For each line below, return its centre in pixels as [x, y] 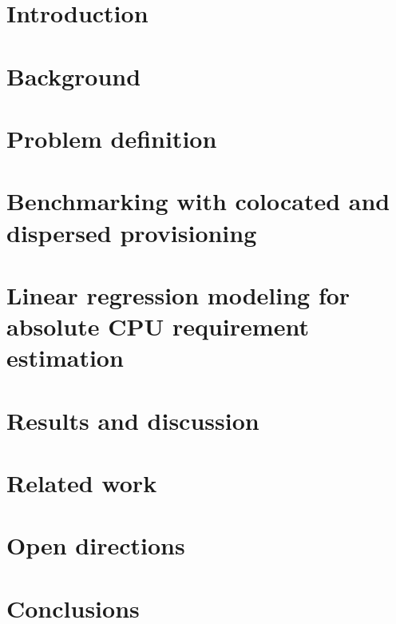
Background [74, 76]
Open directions [96, 545]
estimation [65, 358]
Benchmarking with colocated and [198, 201]
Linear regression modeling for [178, 294]
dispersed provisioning [132, 232]
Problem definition [112, 138]
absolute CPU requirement [158, 326]
